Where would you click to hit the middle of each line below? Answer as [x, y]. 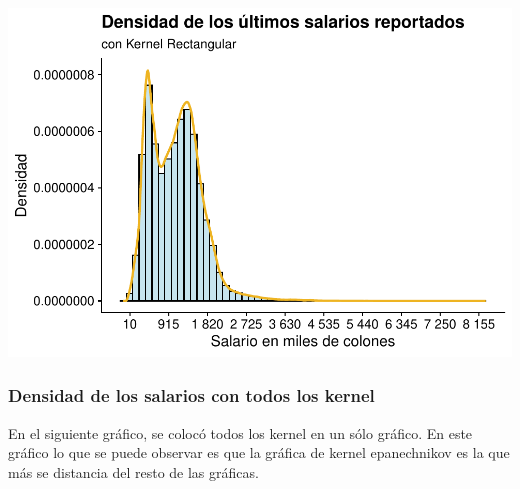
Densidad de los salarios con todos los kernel [191, 395]
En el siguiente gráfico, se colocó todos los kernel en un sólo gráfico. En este [240, 432]
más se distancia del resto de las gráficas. [133, 471]
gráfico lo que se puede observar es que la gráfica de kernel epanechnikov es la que [259, 452]
